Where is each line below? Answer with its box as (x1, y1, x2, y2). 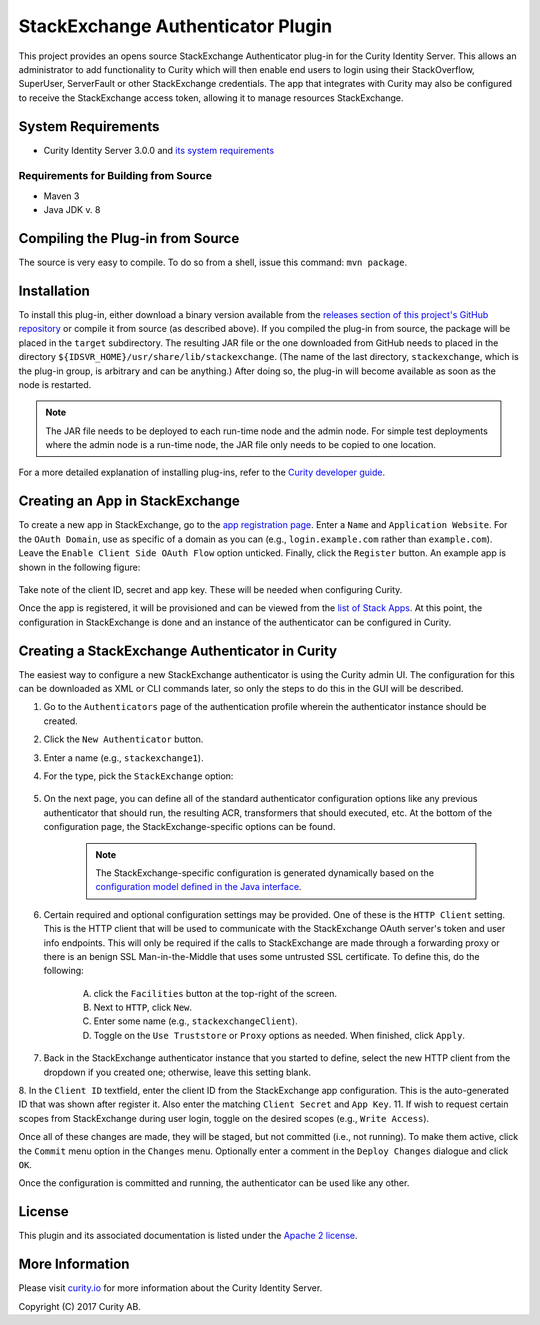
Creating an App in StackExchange (18, 493, 240, 510)
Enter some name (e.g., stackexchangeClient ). (93, 1015, 299, 1027)
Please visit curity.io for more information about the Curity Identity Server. (18, 1282, 323, 1294)
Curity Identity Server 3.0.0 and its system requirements (43, 144, 275, 156)
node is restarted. (18, 378, 92, 390)
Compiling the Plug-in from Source (18, 230, 240, 247)
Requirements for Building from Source (18, 169, 212, 183)
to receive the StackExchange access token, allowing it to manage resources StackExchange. (18, 91, 404, 104)
